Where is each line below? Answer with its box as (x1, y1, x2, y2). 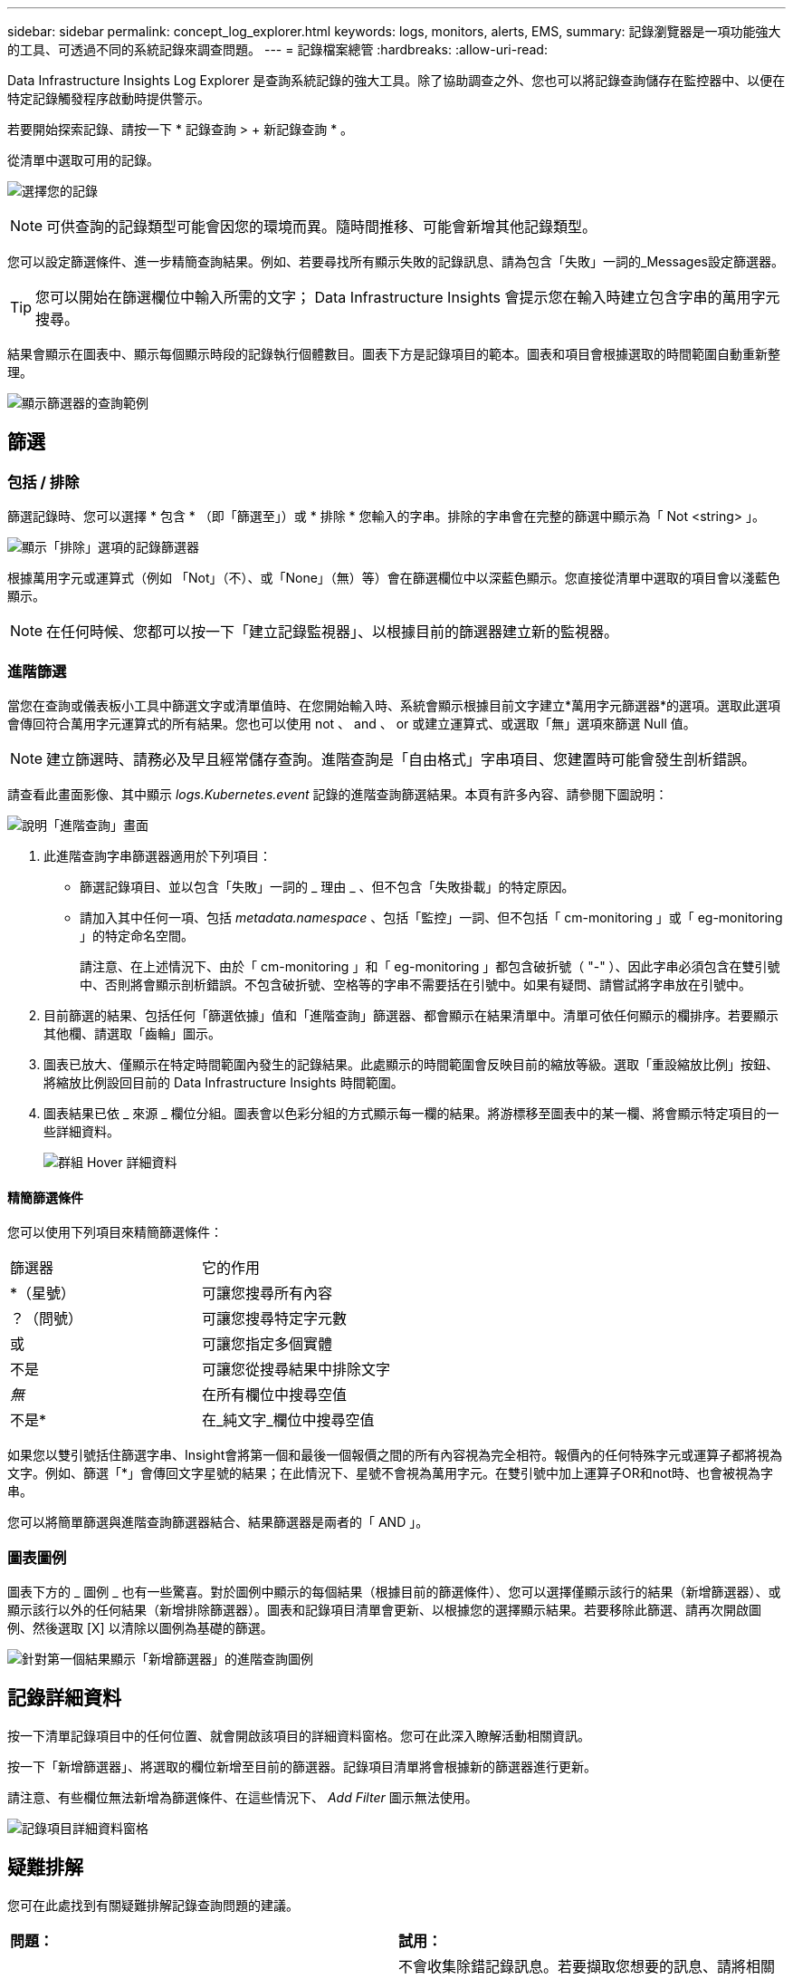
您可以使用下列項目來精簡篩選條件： (7, 1224, 223, 1240)
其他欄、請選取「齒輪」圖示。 (43, 1025, 221, 1041)
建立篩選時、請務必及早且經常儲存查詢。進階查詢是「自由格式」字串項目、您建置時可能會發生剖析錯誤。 (46, 749, 757, 768)
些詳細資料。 (43, 1123, 119, 1139)
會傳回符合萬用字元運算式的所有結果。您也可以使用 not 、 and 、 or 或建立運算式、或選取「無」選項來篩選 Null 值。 (7, 715, 696, 731)
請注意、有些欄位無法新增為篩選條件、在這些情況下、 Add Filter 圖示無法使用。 (7, 1789, 478, 1805)
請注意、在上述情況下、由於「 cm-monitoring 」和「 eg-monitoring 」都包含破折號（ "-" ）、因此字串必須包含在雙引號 (80, 958, 780, 974)
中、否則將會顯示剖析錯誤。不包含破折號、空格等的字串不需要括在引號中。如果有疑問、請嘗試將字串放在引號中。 (80, 976, 751, 992)
